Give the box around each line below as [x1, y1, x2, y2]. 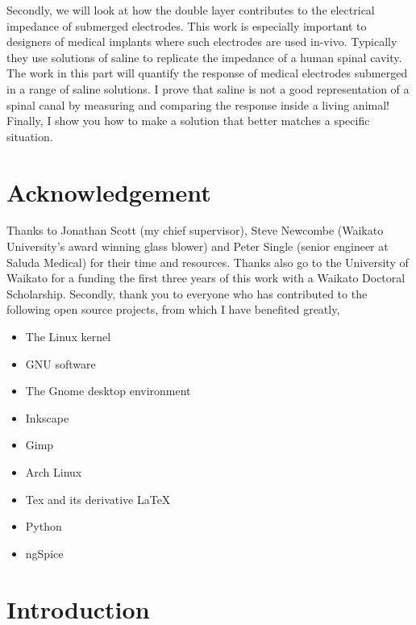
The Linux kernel [25, 328, 111, 345]
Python [25, 518, 62, 535]
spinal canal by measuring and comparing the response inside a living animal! [6, 96, 389, 113]
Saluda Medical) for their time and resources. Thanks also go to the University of [6, 253, 409, 270]
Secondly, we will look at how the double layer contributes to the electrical [6, 2, 375, 18]
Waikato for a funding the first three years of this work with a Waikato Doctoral [6, 269, 406, 286]
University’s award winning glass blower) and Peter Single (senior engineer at [6, 238, 389, 255]
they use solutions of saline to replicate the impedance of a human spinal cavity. [6, 48, 402, 65]
